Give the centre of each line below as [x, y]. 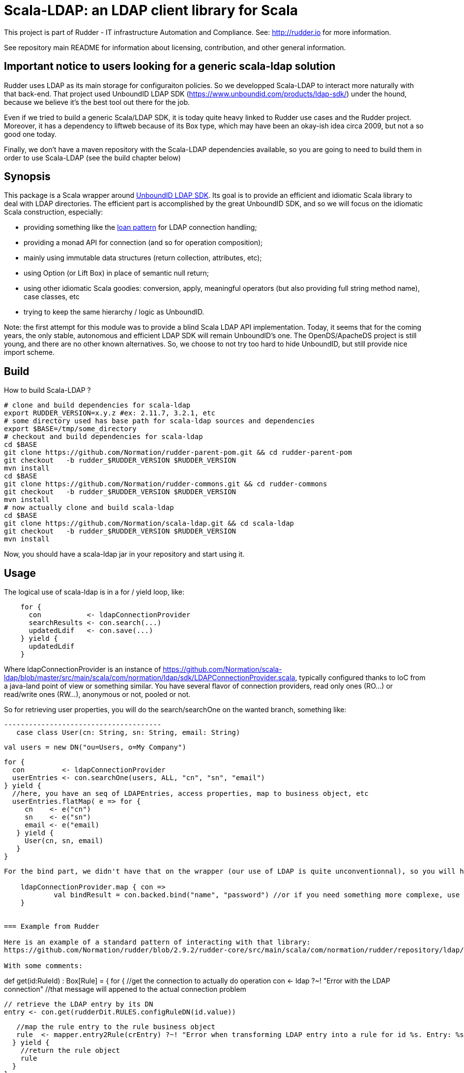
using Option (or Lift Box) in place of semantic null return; [116, 273]
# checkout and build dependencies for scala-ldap [103, 437]
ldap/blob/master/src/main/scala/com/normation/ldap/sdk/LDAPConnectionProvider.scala [150, 678]
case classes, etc [52, 297]
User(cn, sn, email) [64, 841]
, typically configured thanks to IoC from [360, 678]
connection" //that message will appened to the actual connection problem [125, 989]
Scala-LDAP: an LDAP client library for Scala [151, 10]
